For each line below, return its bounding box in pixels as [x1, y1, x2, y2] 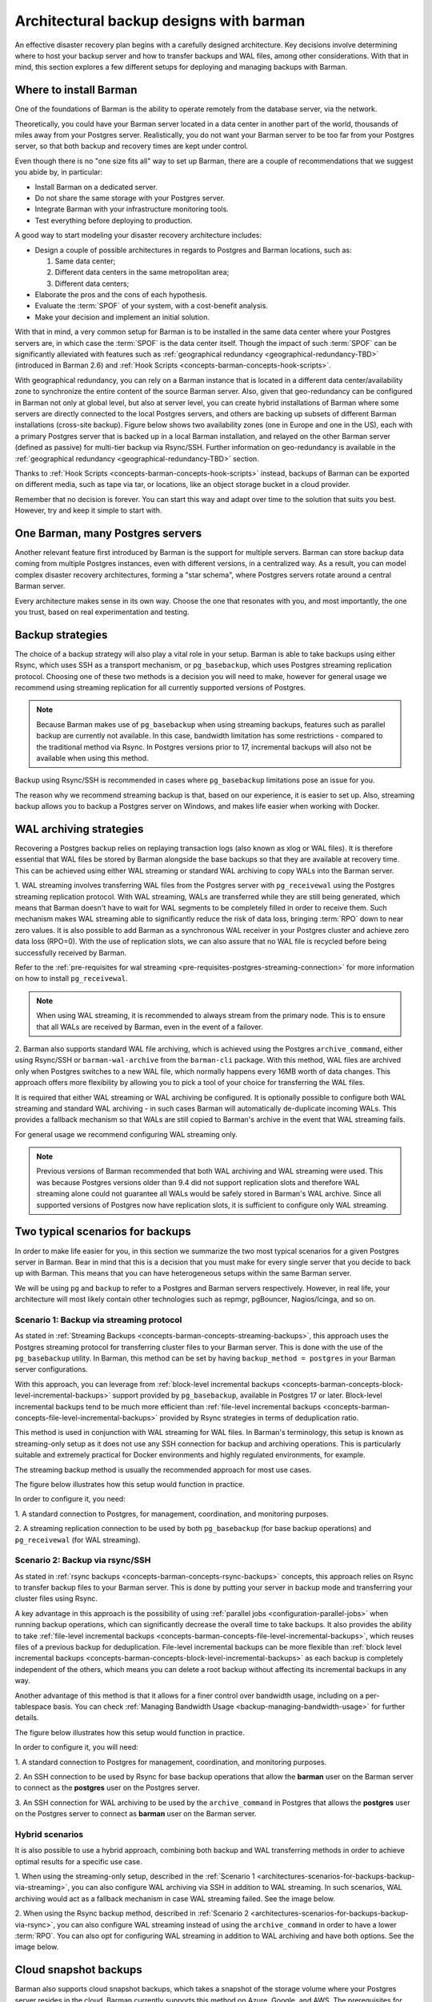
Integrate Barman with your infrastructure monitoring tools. [34, 204, 230, 214]
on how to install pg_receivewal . [14, 974, 128, 983]
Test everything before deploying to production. [34, 215, 193, 225]
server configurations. [14, 1365, 88, 1374]
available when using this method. [36, 754, 149, 763]
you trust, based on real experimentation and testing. [14, 607, 190, 617]
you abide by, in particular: [14, 167, 103, 177]
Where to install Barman [14, 83, 138, 97]
